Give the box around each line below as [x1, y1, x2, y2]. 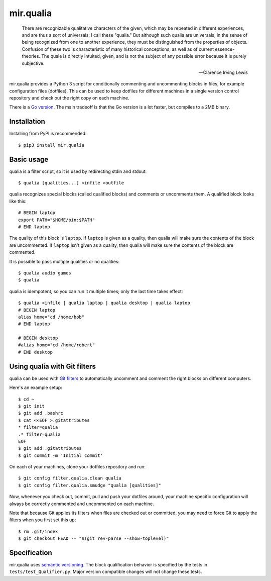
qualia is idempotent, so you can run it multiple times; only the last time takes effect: [9, 288, 183, 294]
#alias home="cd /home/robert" [18, 342, 95, 348]
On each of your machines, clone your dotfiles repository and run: [9, 464, 146, 470]
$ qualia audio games [18, 270, 71, 276]
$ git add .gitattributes [18, 445, 82, 451]
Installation [9, 117, 45, 126]
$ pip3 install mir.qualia [18, 142, 85, 148]
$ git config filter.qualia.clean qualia [18, 475, 121, 481]
